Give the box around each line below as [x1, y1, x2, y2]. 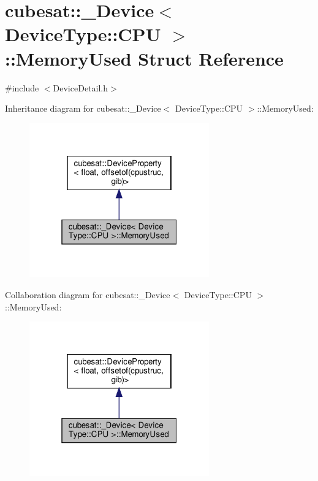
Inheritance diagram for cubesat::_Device [5, 102, 161, 115]
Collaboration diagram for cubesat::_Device [5, 288, 170, 301]
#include [5, 81, 39, 94]
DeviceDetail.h [53, 81, 108, 94]
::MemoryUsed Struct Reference [5, 45, 284, 71]
